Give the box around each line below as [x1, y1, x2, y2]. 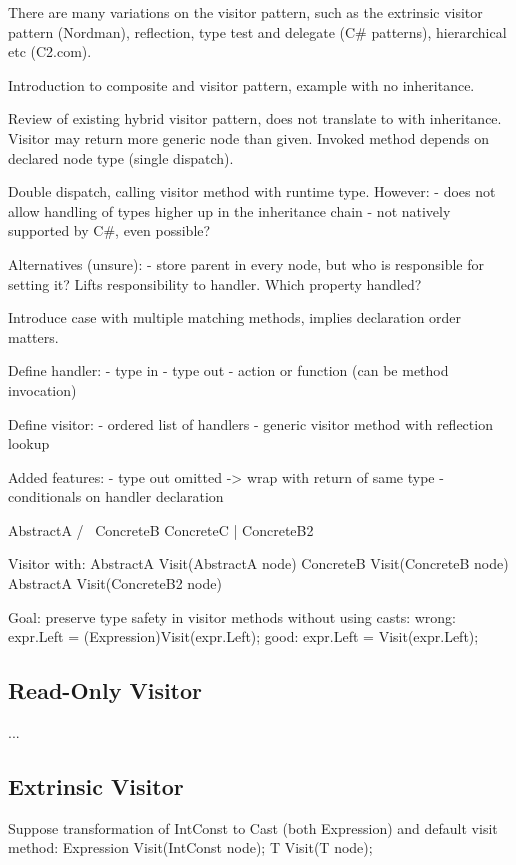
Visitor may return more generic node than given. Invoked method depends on [8, 127, 490, 148]
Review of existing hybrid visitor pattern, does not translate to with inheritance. [8, 108, 502, 129]
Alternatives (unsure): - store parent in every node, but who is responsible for [8, 253, 484, 274]
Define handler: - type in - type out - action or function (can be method [8, 360, 449, 381]
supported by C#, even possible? [8, 220, 211, 241]
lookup [8, 433, 50, 454]
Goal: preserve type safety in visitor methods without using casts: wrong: [8, 606, 457, 627]
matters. [8, 326, 59, 347]
